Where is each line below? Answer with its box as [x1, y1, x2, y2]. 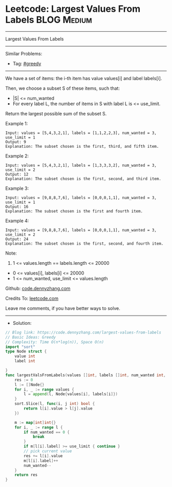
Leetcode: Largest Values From [5, 3, 141, 15]
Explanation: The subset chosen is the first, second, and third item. [5, 176, 161, 181]
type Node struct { [5, 349, 47, 354]
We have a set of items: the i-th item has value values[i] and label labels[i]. [5, 75, 162, 81]
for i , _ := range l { [14, 424, 63, 430]
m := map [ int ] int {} [14, 420, 56, 425]
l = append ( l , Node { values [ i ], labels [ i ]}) [24, 392, 118, 397]
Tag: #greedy [12, 60, 41, 67]
